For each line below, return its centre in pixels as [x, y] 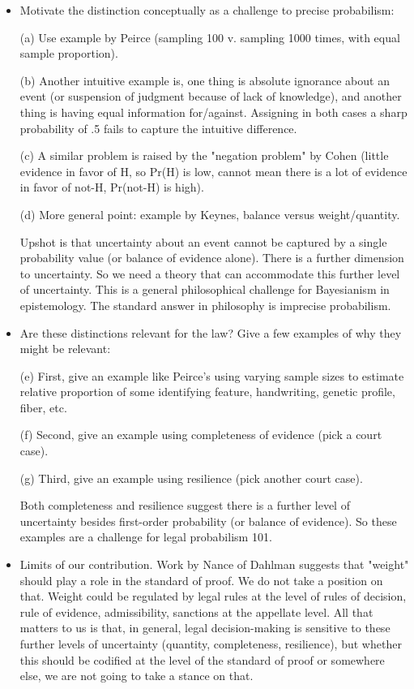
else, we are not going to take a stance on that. [137, 676]
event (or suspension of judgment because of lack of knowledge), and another [211, 96]
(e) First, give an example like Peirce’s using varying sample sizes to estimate [212, 375]
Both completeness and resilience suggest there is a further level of [185, 505]
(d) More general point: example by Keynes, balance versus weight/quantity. [210, 214]
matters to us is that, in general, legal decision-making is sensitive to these [205, 628]
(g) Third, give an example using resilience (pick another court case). [191, 478]
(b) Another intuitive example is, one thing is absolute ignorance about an [205, 80]
